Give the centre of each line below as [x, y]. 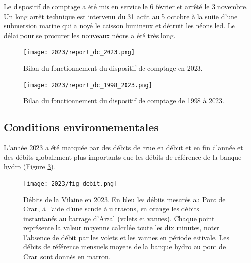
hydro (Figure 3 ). [30, 166]
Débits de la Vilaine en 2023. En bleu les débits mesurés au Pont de [125, 199]
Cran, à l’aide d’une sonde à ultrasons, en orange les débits [111, 209]
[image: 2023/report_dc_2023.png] [79, 52]
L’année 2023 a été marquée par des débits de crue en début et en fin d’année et [124, 147]
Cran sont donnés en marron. [67, 256]
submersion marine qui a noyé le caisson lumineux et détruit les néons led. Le [119, 26]
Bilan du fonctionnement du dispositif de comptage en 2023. [113, 68]
